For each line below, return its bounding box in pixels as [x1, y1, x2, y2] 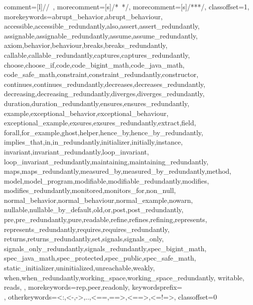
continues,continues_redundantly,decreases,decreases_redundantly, [4, 78, 206, 89]
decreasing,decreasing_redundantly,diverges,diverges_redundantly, [4, 88, 205, 99]
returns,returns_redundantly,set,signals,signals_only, [4, 233, 164, 244]
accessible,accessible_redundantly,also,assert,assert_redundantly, [4, 21, 200, 31]
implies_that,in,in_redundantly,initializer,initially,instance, [4, 137, 183, 147]
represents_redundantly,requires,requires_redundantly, [4, 224, 170, 234]
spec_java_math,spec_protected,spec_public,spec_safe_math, [4, 253, 196, 263]
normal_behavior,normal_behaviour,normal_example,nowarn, [4, 194, 193, 205]
